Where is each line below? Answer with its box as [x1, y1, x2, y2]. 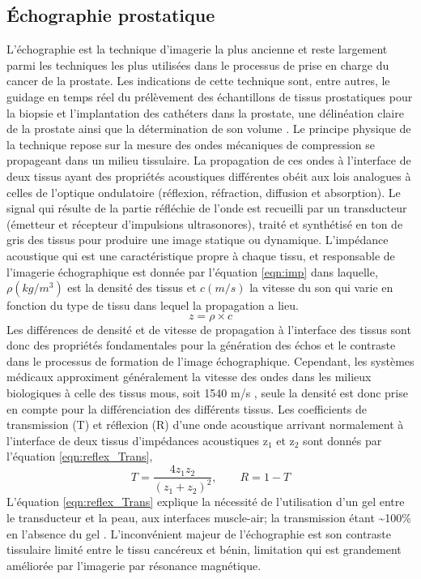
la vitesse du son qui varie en [249, 279, 393, 296]
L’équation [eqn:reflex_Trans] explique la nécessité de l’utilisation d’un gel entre [6, 493, 405, 510]
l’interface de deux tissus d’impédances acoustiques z [6, 431, 268, 448]
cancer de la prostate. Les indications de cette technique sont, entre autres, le [6, 72, 390, 89]
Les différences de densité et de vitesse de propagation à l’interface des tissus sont [6, 320, 411, 337]
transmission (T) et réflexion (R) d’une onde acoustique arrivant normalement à [6, 416, 404, 433]
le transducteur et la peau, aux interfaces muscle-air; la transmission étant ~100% [6, 509, 411, 526]
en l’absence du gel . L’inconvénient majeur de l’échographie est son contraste [6, 525, 392, 542]
